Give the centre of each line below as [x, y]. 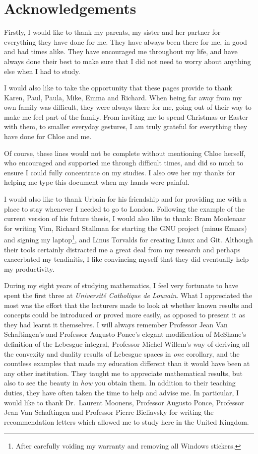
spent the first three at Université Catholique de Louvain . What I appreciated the [128, 295]
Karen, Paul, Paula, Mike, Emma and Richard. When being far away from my [123, 97]
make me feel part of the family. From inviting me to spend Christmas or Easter [126, 116]
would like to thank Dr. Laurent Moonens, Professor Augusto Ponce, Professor [124, 402]
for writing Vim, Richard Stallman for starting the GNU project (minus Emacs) [126, 228]
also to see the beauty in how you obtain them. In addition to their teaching [120, 383]
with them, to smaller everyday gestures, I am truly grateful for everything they [126, 126]
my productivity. [29, 268]
